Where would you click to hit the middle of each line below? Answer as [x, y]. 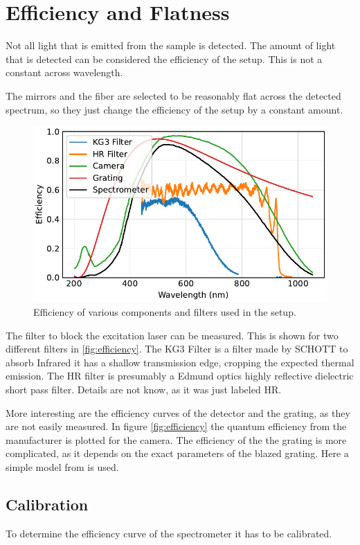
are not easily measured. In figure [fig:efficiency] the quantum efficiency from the [176, 426]
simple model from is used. [62, 467]
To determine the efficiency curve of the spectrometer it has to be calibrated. [169, 533]
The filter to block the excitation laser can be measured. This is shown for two [172, 335]
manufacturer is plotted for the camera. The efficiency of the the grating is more [176, 439]
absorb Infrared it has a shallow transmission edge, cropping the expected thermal [180, 362]
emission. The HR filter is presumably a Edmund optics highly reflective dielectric [180, 376]
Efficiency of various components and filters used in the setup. [165, 312]
